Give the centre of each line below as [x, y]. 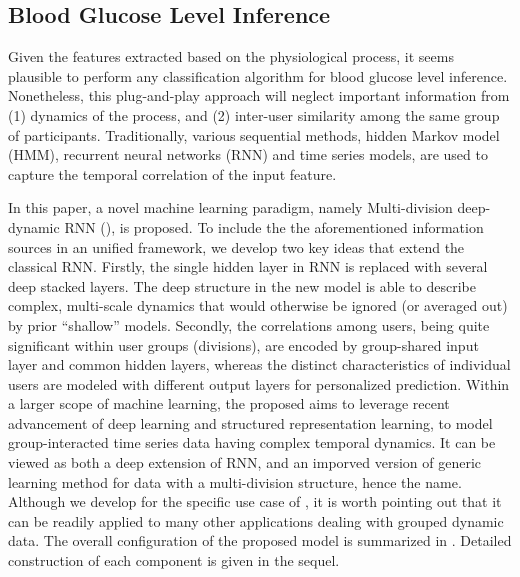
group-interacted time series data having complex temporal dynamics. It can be [252, 442]
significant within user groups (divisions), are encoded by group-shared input [243, 344]
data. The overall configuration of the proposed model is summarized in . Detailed [260, 540]
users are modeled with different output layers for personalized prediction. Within [259, 383]
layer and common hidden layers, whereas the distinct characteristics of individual [259, 364]
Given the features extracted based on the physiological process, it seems [231, 56]
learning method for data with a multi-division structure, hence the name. [235, 481]
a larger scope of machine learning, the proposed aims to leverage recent [229, 403]
